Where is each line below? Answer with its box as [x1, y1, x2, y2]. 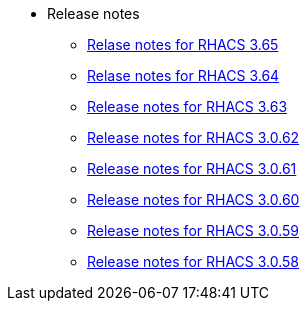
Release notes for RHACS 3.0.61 [87, 160, 297, 177]
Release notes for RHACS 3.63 [87, 98, 288, 115]
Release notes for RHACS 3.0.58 [87, 253, 300, 270]
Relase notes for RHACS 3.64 [87, 67, 280, 84]
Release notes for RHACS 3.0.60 [87, 191, 300, 208]
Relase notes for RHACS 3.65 [87, 36, 279, 53]
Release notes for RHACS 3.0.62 [87, 129, 300, 146]
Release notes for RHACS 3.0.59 [87, 222, 300, 239]
